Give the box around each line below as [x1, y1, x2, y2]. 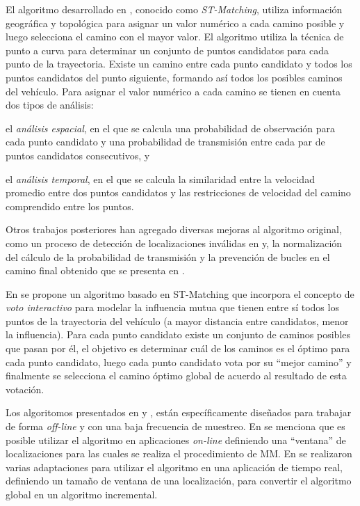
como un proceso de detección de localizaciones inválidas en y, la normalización [6, 235, 343, 250]
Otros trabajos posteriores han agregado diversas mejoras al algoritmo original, [6, 222, 342, 237]
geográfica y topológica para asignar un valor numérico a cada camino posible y [6, 15, 345, 30]
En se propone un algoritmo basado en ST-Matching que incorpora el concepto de [6, 286, 354, 301]
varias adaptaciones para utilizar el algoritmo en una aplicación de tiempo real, [6, 459, 343, 474]
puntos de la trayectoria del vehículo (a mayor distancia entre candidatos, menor [6, 313, 349, 328]
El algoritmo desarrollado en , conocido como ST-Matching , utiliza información [6, 2, 343, 16]
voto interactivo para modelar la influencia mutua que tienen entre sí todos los [6, 300, 339, 315]
